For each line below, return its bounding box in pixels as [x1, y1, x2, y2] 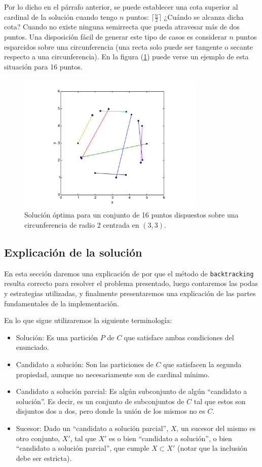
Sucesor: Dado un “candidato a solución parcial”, [16, 422, 169, 433]
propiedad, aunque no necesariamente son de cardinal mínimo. [16, 369, 210, 379]
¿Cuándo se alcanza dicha [164, 11, 244, 22]
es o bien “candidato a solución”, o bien [109, 433, 232, 443]
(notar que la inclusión [177, 443, 248, 453]
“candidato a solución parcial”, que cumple [16, 443, 149, 453]
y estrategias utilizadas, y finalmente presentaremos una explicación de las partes [4, 288, 256, 299]
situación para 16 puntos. [4, 61, 83, 71]
